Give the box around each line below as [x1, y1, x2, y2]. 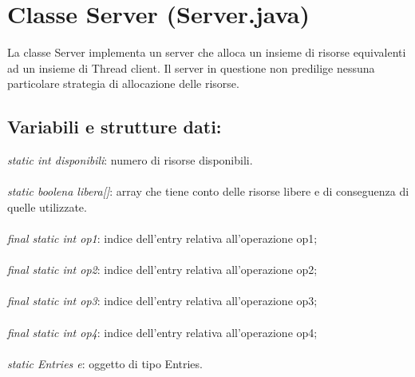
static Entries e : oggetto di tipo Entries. [7, 355, 203, 371]
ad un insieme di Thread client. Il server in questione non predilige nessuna [7, 59, 375, 76]
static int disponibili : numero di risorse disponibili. [7, 152, 253, 169]
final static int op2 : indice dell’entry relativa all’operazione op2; [7, 261, 318, 278]
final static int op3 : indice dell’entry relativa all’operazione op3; [7, 292, 318, 309]
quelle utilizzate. [7, 198, 87, 215]
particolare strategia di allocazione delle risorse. [7, 75, 239, 92]
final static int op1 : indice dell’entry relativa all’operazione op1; [7, 230, 318, 247]
